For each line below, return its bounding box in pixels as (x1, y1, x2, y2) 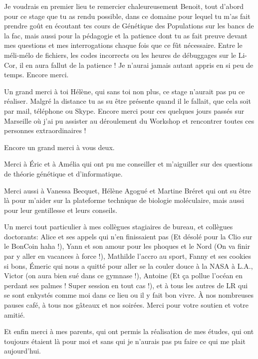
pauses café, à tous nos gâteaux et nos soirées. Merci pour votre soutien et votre (4, 300, 249, 310)
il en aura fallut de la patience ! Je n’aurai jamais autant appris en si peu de (19, 59, 254, 70)
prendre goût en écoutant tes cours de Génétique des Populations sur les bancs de (4, 20, 254, 31)
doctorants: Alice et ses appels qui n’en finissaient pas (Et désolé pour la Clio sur (4, 231, 253, 241)
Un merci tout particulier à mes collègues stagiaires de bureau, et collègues (4, 221, 233, 232)
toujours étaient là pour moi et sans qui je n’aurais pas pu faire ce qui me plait (4, 336, 246, 346)
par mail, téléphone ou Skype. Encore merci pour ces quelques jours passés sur (4, 105, 245, 116)
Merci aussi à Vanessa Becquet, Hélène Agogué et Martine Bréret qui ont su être (4, 185, 251, 195)
